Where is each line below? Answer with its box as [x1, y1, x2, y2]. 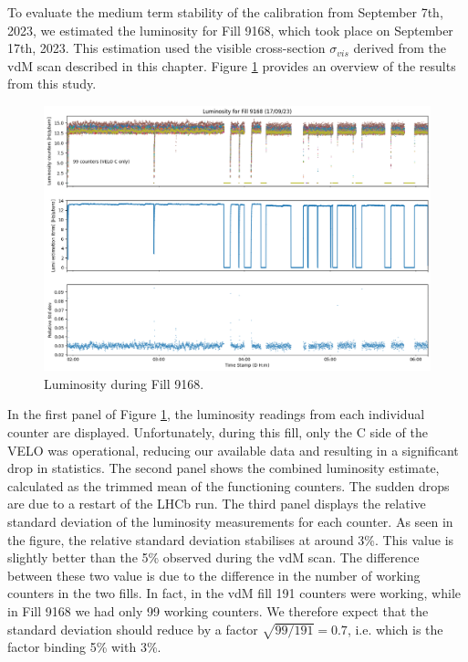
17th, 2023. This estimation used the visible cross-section [7, 38, 326, 58]
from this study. [7, 74, 97, 93]
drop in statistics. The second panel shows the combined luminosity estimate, [7, 458, 440, 478]
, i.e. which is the [347, 619, 443, 638]
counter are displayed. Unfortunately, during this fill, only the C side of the [7, 423, 428, 441]
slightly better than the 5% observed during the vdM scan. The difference [7, 548, 420, 567]
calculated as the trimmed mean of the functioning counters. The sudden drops [7, 476, 450, 495]
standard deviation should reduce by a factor [7, 619, 258, 638]
